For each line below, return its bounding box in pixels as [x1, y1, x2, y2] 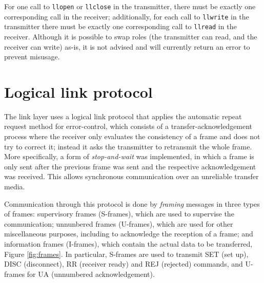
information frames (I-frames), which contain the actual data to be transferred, [4, 238, 253, 249]
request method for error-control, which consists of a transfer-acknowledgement [4, 121, 253, 132]
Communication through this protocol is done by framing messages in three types [4, 198, 260, 209]
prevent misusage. [4, 51, 60, 62]
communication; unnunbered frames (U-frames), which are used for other [4, 218, 233, 229]
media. [4, 181, 25, 192]
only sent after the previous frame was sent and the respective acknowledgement [4, 161, 256, 171]
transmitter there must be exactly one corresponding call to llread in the [4, 21, 237, 32]
